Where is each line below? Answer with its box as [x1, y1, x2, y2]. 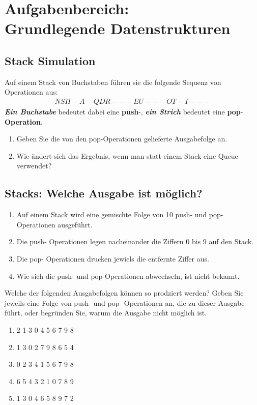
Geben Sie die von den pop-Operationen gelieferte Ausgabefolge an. [16, 133, 227, 144]
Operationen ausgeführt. [16, 219, 93, 229]
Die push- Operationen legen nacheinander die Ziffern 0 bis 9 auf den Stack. [16, 236, 254, 247]
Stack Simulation [5, 52, 96, 68]
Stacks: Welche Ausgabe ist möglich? [5, 185, 203, 201]
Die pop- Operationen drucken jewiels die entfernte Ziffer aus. [16, 253, 209, 264]
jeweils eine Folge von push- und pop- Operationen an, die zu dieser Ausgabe [5, 297, 245, 308]
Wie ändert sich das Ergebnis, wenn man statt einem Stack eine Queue [16, 150, 238, 161]
